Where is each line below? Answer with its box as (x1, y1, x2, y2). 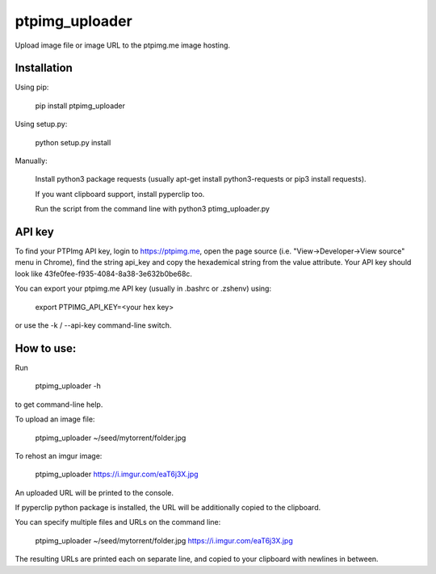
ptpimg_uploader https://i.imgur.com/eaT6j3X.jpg (35, 469, 199, 480)
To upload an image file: (15, 414, 95, 424)
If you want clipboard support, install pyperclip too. (35, 189, 205, 199)
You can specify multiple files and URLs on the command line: (15, 517, 221, 527)
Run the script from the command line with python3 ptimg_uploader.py (35, 204, 270, 214)
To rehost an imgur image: (15, 450, 103, 460)
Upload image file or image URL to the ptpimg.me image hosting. (15, 40, 230, 50)
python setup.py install (35, 137, 111, 147)
